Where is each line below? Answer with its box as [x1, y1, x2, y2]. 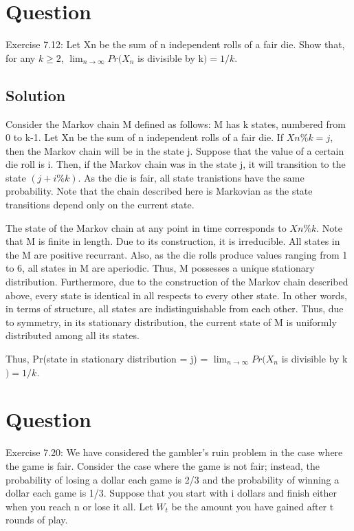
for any [5, 50, 36, 65]
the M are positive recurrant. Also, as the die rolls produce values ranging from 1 [5, 247, 348, 261]
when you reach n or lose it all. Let [5, 499, 153, 513]
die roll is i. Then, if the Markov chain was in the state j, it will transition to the [5, 157, 346, 171]
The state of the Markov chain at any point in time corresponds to [5, 220, 287, 235]
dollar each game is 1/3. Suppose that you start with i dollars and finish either [5, 486, 338, 500]
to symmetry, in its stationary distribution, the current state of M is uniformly [5, 314, 337, 329]
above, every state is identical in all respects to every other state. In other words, [5, 288, 347, 302]
